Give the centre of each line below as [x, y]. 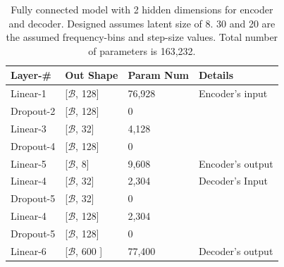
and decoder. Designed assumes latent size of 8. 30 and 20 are [142, 23]
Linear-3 [29, 128]
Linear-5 [29, 163]
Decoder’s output [236, 250]
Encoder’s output [236, 163]
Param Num [158, 75]
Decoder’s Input [233, 181]
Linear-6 [29, 250]
